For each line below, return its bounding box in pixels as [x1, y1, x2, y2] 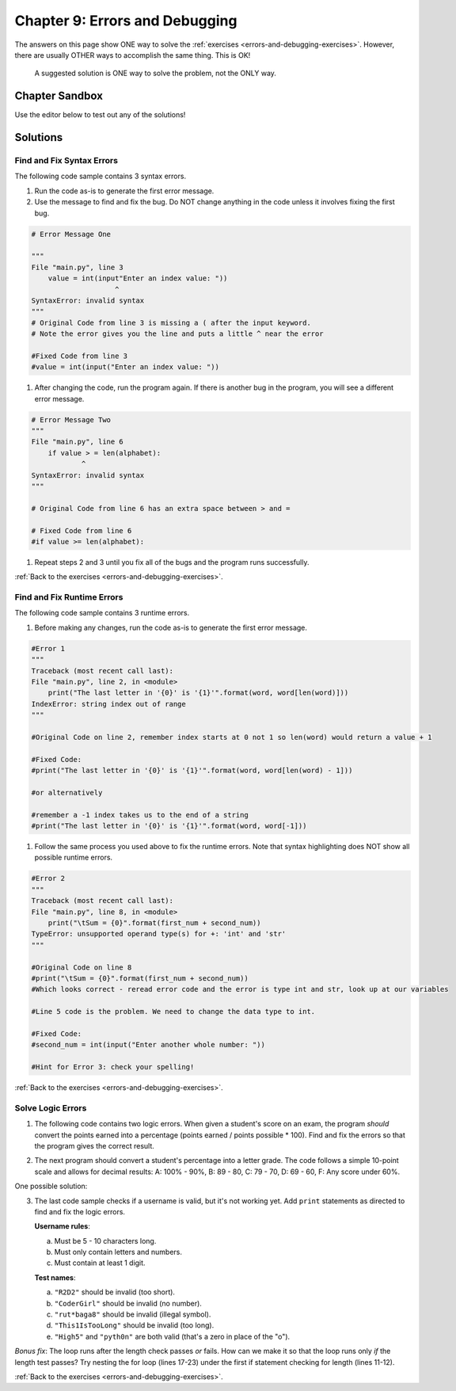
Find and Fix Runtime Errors [14, 592, 123, 603]
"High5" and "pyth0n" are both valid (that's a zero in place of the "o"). [54, 1332, 291, 1341]
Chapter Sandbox [14, 90, 103, 103]
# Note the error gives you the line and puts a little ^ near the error [31, 330, 324, 338]
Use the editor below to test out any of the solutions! [14, 110, 186, 120]
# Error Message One [31, 230, 111, 238]
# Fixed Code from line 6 [31, 526, 132, 535]
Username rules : [34, 1221, 90, 1231]
